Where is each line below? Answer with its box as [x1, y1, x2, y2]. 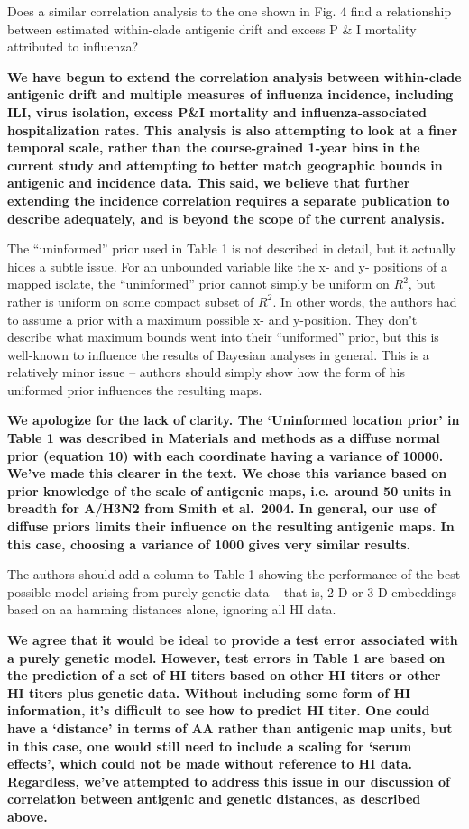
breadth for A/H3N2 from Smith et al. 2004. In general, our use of [7, 499, 436, 518]
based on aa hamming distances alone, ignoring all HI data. [7, 600, 336, 619]
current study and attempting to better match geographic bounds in [7, 155, 443, 174]
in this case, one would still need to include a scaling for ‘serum [7, 736, 412, 755]
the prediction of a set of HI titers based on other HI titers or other [7, 666, 441, 685]
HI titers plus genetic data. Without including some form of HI [7, 683, 411, 702]
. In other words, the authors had [272, 291, 457, 310]
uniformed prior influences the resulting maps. [7, 380, 262, 399]
